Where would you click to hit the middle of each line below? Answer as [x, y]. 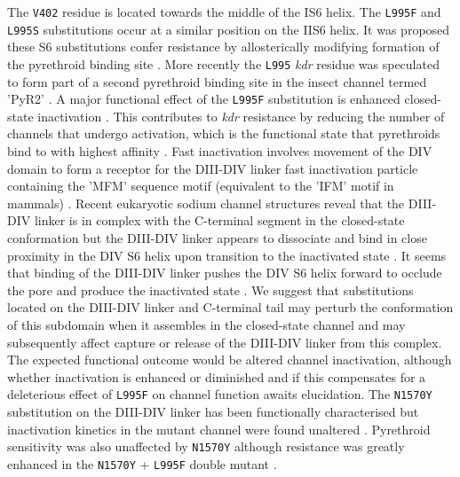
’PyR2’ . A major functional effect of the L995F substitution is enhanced [204, 99]
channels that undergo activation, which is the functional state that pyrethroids [224, 133]
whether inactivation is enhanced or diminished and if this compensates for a [217, 376]
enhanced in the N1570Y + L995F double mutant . [142, 463]
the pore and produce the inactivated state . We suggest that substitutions [210, 289]
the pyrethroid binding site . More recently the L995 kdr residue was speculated [223, 63]
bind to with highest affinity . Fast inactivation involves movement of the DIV [220, 151]
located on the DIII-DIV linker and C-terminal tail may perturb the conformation [230, 307]
